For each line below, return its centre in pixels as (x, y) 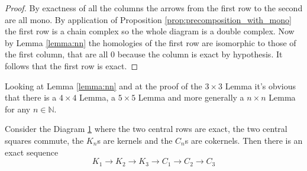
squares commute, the (44, 140)
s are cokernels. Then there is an (244, 140)
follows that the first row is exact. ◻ (72, 65)
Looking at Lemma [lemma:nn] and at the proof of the (104, 85)
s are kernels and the (135, 140)
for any (18, 109)
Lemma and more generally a (191, 97)
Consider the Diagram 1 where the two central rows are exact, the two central (146, 129)
